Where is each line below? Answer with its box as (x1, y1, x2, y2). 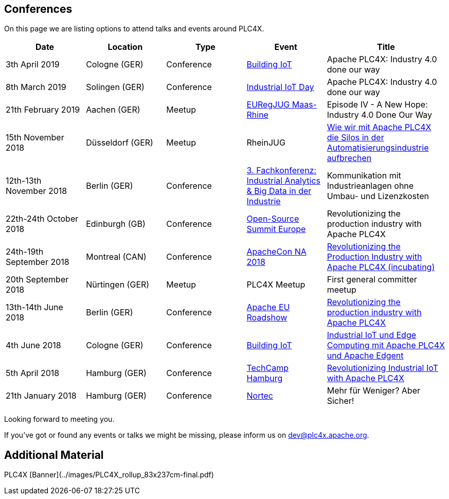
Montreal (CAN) (86, 252, 147, 262)
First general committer (327, 274, 417, 285)
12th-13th (6, 175, 42, 186)
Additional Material (4, 448, 104, 461)
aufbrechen (327, 153, 372, 164)
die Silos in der (327, 132, 384, 143)
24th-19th (6, 246, 44, 257)
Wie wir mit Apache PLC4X (327, 122, 432, 133)
